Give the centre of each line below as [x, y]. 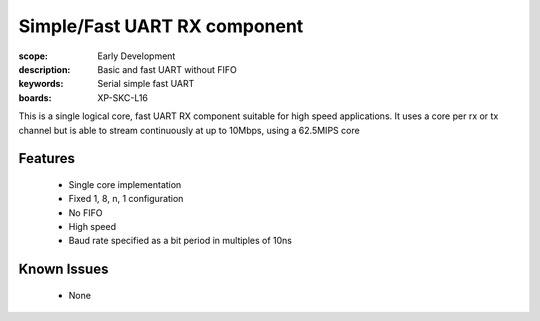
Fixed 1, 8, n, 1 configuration [126, 199]
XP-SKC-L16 [123, 97]
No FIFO [85, 212]
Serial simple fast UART [146, 84]
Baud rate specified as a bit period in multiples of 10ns [180, 241]
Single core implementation [125, 184]
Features [46, 158]
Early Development [136, 56]
